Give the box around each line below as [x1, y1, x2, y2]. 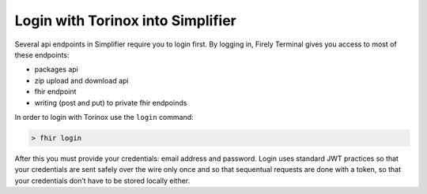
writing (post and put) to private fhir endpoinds [34, 98, 187, 107]
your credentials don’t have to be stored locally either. [14, 176, 191, 185]
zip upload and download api [34, 76, 129, 85]
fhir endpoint [34, 87, 77, 96]
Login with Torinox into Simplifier [14, 12, 236, 29]
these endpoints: [14, 50, 70, 59]
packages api [34, 65, 79, 74]
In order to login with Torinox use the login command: [14, 112, 194, 121]
